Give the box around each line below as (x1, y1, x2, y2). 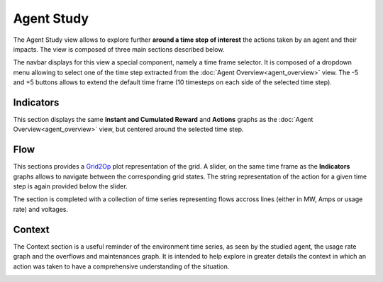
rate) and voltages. (13, 205, 69, 213)
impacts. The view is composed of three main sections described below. (13, 45, 225, 53)
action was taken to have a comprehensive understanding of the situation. (13, 262, 230, 271)
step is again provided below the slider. (13, 182, 128, 191)
